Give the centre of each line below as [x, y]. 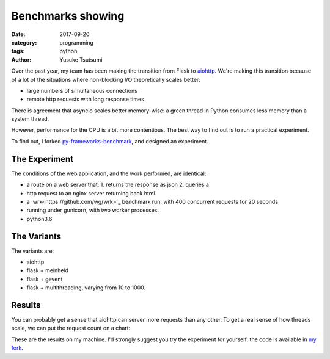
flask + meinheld [48, 270]
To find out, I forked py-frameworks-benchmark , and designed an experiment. [110, 141]
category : [24, 42]
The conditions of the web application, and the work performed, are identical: [109, 173]
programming [77, 42]
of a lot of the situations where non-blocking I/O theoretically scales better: [106, 79]
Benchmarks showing [68, 16]
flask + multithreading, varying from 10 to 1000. [86, 288]
